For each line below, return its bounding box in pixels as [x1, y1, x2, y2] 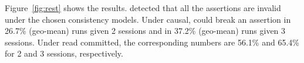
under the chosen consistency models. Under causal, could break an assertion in [5, 13, 291, 25]
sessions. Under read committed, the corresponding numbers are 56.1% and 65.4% [5, 36, 299, 48]
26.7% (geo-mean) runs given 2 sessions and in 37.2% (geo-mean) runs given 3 [5, 24, 286, 37]
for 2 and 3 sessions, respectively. [5, 47, 123, 60]
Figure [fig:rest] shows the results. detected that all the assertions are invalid [5, 2, 281, 13]
